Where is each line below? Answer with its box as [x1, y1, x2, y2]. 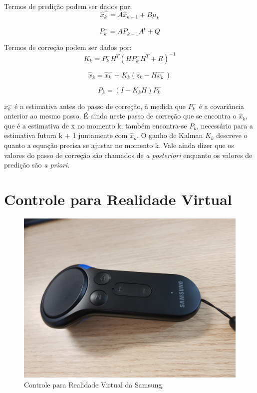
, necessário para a [197, 120, 254, 130]
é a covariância [199, 100, 244, 111]
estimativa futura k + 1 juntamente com [4, 130, 128, 140]
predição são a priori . [4, 159, 70, 170]
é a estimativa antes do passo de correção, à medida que [14, 100, 186, 111]
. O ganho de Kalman [137, 130, 203, 140]
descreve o [216, 130, 248, 140]
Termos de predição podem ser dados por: [4, 1, 132, 11]
